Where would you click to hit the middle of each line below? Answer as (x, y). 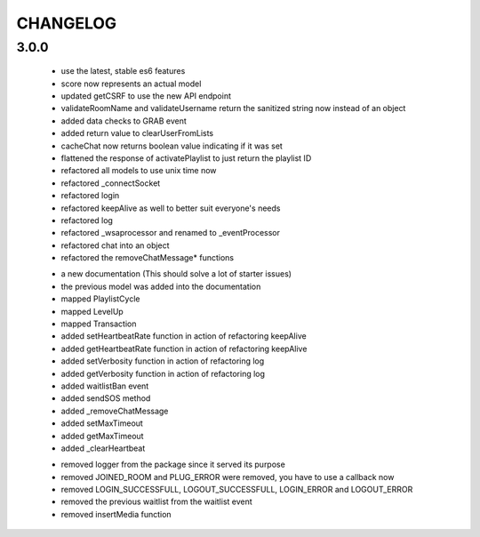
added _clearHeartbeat (103, 448)
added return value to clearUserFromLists (137, 133)
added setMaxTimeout (102, 423)
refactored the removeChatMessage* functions (148, 258)
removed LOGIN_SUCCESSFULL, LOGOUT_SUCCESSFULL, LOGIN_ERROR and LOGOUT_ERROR (237, 490)
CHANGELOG (67, 23)
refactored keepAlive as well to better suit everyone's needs (171, 208)
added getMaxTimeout (102, 436)
